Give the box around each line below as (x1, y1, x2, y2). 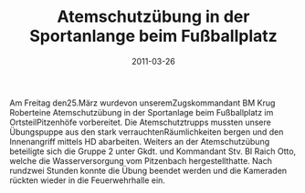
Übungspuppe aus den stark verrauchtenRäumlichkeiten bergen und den (9, 126, 284, 137)
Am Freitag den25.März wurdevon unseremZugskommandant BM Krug (9, 97, 276, 108)
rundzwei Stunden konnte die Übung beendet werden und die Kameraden (9, 165, 288, 176)
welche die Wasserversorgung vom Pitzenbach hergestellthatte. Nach (9, 155, 272, 166)
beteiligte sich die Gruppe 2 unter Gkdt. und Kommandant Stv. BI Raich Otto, (9, 146, 297, 157)
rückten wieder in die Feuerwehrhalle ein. (9, 175, 166, 186)
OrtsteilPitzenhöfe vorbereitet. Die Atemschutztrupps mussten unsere (9, 117, 271, 127)
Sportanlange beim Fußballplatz (28, 25, 279, 46)
